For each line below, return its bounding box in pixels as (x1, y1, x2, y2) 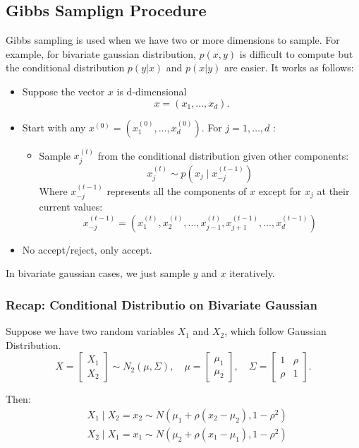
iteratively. (229, 266, 275, 281)
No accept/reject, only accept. (22, 242, 152, 257)
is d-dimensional (116, 83, 187, 98)
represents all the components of (107, 183, 247, 198)
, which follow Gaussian (224, 324, 327, 338)
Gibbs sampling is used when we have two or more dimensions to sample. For (6, 33, 340, 47)
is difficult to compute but (239, 46, 353, 61)
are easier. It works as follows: (224, 60, 354, 75)
